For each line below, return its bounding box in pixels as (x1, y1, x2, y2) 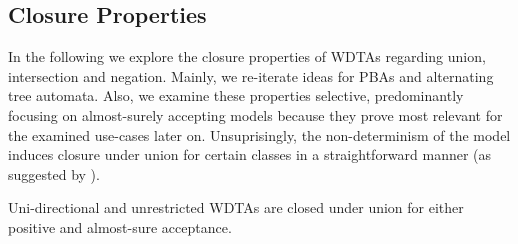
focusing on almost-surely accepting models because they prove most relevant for (8, 104, 503, 125)
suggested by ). (8, 163, 100, 184)
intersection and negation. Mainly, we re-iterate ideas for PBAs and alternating (8, 65, 494, 86)
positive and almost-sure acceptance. (8, 216, 232, 237)
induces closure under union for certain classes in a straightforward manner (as (8, 144, 492, 165)
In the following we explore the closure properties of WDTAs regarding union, (8, 46, 486, 67)
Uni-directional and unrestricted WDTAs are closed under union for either (8, 197, 464, 218)
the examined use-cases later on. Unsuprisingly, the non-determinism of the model (8, 124, 511, 145)
